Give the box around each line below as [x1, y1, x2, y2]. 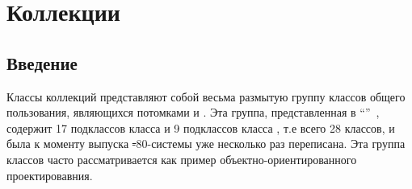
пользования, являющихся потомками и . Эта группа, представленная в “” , [6, 104, 380, 121]
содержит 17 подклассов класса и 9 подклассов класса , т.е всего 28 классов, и [6, 119, 395, 136]
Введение [6, 50, 78, 75]
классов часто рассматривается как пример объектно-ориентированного [6, 150, 357, 167]
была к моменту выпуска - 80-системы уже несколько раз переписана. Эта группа [6, 135, 406, 152]
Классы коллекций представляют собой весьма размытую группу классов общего [6, 88, 406, 105]
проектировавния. [6, 166, 93, 183]
